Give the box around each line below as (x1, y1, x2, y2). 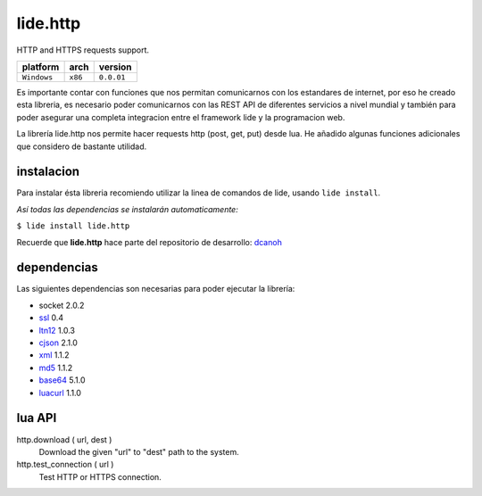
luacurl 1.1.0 (38, 387, 82, 398)
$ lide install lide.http (16, 221, 130, 231)
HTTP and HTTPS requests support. (16, 45, 150, 55)
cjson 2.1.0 (38, 337, 78, 348)
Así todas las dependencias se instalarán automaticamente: (16, 203, 238, 214)
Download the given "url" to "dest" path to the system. (38, 446, 240, 457)
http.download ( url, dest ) (16, 434, 112, 445)
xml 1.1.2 (38, 350, 71, 360)
